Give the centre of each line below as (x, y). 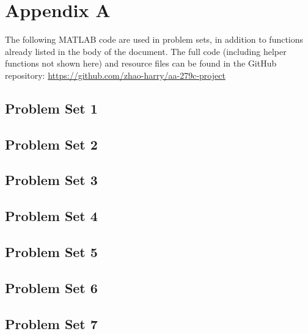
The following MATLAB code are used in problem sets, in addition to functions (154, 39)
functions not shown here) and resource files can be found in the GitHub (141, 63)
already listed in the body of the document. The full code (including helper (146, 51)
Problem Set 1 (51, 108)
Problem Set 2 (51, 144)
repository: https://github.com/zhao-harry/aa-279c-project (115, 75)
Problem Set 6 (51, 287)
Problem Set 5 (51, 252)
